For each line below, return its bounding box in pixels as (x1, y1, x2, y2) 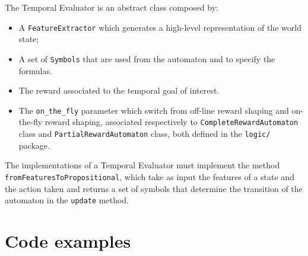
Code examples (5, 228, 131, 252)
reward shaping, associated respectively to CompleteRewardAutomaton (45, 116, 299, 128)
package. (18, 139, 50, 151)
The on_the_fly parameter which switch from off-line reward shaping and (18, 104, 289, 116)
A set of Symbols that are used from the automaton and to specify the (18, 52, 275, 65)
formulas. (18, 64, 52, 76)
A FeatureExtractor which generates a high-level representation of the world (18, 21, 301, 33)
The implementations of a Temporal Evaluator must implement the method (5, 159, 280, 171)
